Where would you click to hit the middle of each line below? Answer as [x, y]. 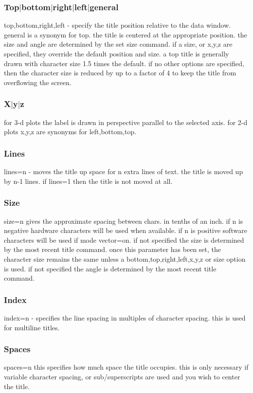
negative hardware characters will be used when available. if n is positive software [126, 230]
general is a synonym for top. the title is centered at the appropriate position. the [126, 34]
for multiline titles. [32, 327]
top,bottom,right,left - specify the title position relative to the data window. [117, 25]
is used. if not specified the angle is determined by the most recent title [110, 268]
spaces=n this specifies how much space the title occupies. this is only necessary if [126, 367]
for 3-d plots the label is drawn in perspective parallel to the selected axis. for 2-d [126, 122]
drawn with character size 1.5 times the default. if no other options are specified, [124, 63]
